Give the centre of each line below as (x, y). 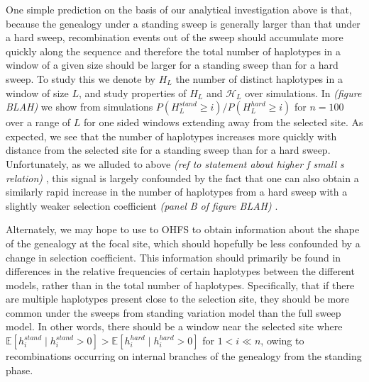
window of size (37, 92)
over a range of (38, 122)
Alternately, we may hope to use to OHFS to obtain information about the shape (183, 229)
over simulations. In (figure (303, 92)
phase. (20, 370)
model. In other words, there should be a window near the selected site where (174, 326)
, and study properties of (132, 92)
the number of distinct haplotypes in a (259, 78)
